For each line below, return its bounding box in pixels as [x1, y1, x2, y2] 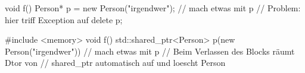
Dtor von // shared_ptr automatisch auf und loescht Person [5, 56, 226, 69]
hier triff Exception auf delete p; [5, 13, 123, 26]
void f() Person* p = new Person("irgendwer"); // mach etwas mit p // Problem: [5, 2, 301, 14]
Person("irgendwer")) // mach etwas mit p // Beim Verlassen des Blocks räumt [5, 45, 295, 57]
